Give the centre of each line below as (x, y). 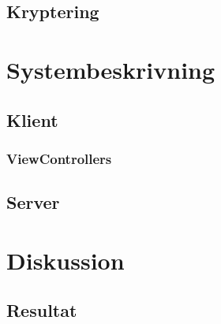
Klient (32, 119)
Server (33, 202)
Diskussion (66, 260)
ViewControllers (59, 158)
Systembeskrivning (111, 69)
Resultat (42, 310)
